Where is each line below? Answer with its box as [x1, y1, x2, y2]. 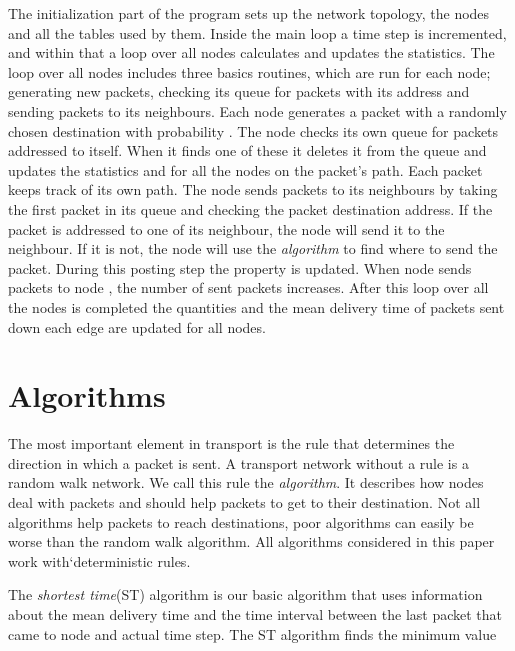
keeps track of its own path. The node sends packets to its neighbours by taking [8, 179, 498, 200]
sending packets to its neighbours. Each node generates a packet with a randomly [8, 100, 507, 121]
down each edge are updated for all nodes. [8, 316, 266, 337]
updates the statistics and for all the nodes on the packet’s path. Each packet [8, 159, 483, 180]
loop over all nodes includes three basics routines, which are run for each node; [8, 61, 491, 82]
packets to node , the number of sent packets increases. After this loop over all [8, 277, 489, 298]
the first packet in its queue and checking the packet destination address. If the [8, 198, 493, 219]
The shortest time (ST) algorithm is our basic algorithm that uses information [8, 584, 483, 605]
